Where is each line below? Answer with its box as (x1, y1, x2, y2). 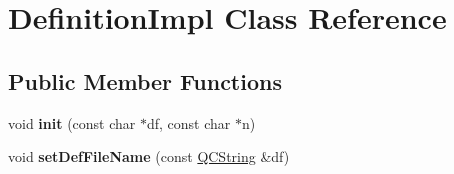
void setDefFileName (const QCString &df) (8, 146, 290, 167)
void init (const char (8, 112, 136, 133)
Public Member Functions (8, 65, 282, 96)
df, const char (146, 112, 231, 133)
